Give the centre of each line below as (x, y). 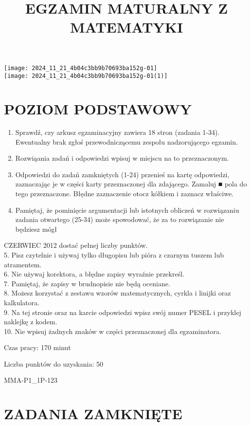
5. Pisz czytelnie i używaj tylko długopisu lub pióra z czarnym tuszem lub (114, 254)
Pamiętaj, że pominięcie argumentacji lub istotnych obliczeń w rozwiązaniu (127, 210)
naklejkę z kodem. (31, 322)
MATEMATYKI (126, 27)
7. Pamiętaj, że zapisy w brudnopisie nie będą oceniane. (87, 283)
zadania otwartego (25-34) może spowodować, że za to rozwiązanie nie (120, 219)
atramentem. (23, 264)
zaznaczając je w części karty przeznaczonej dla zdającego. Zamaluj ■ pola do (131, 184)
